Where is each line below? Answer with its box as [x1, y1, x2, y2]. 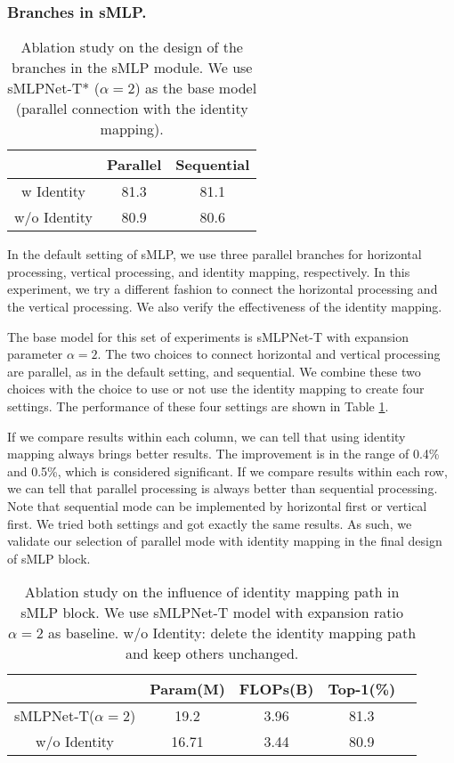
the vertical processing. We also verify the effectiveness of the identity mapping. [7, 297, 442, 315]
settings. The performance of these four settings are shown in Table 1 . [7, 396, 389, 415]
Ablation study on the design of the [20, 37, 243, 58]
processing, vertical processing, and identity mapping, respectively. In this [7, 262, 410, 280]
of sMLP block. [7, 548, 91, 567]
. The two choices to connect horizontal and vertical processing [97, 345, 441, 363]
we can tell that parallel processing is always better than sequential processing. [7, 479, 438, 498]
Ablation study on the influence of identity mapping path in [24, 581, 400, 603]
